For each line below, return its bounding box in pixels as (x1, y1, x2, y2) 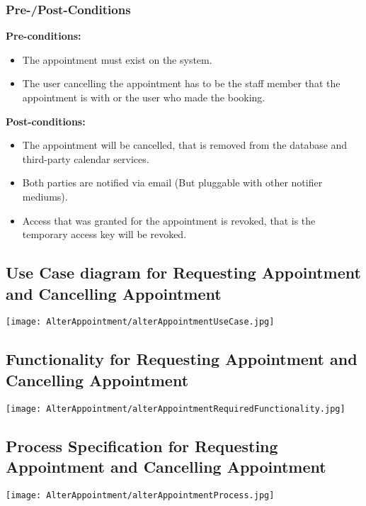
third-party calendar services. (22, 151, 149, 166)
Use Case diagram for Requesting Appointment (6, 262, 361, 283)
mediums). (22, 189, 68, 203)
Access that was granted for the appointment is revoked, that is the (22, 213, 316, 227)
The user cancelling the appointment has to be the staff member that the (22, 76, 341, 91)
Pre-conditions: (6, 28, 81, 43)
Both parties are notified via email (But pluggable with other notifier (22, 175, 323, 190)
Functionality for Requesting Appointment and (6, 348, 358, 370)
